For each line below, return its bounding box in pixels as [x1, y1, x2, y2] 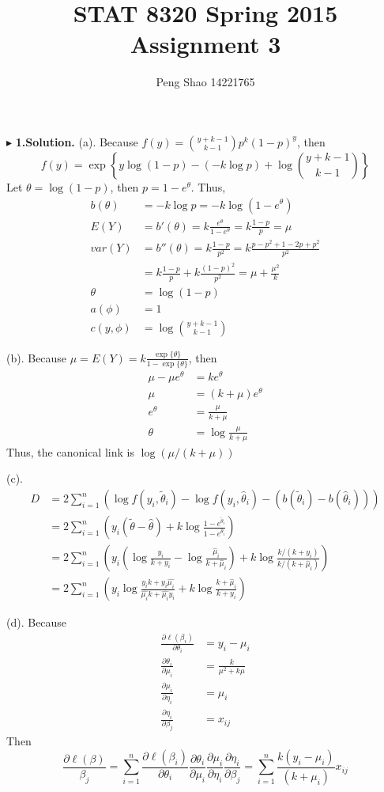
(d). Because [6, 614, 67, 631]
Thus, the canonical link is [6, 443, 134, 460]
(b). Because [6, 349, 67, 366]
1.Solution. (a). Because [15, 133, 138, 150]
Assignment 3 [130, 28, 281, 60]
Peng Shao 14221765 [156, 74, 255, 90]
